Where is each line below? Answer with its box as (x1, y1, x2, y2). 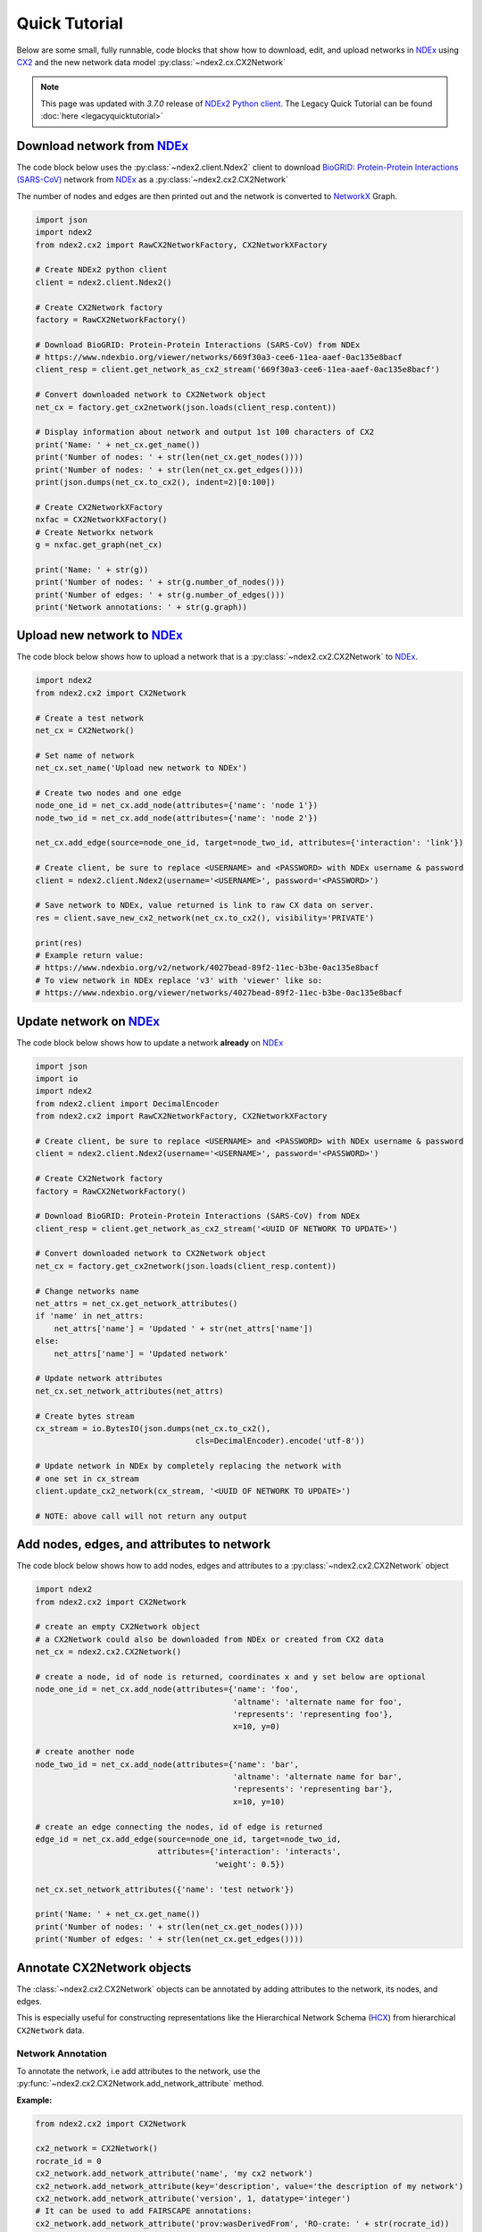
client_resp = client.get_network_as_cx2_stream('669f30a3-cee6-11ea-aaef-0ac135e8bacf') (35, 364, 441, 375)
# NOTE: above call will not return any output (35, 1511, 247, 1521)
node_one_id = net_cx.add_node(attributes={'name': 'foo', (35, 1684, 299, 1695)
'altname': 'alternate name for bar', (232, 1772, 403, 1782)
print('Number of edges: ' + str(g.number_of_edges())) (35, 589, 286, 600)
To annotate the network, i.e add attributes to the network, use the (16, 2065, 261, 2076)
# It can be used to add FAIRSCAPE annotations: (35, 2206, 253, 2216)
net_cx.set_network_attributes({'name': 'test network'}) (35, 1884, 295, 1895)
